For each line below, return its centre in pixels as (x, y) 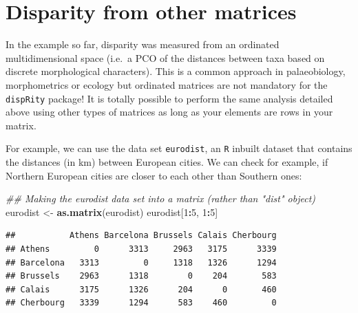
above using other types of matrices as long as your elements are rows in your (169, 112)
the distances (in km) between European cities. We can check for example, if (167, 162)
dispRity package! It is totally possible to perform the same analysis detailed (169, 98)
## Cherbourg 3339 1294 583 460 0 (141, 303)
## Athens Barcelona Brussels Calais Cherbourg (141, 236)
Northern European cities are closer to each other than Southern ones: (154, 175)
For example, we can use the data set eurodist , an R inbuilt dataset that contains (179, 148)
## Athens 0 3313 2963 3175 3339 (141, 249)
